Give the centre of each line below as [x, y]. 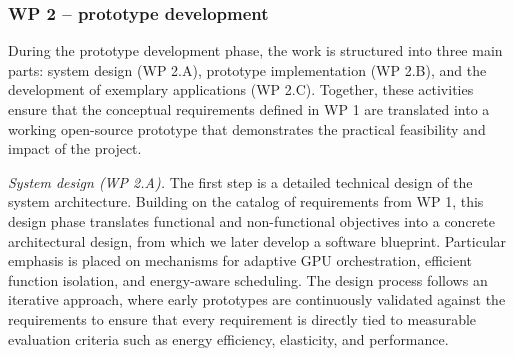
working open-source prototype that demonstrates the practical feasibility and [247, 128]
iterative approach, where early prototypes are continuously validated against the [257, 299]
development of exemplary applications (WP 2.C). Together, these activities [241, 89]
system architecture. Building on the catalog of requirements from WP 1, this [246, 201]
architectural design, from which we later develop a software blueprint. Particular [257, 240]
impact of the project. [75, 148]
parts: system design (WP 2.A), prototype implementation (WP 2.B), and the [247, 69]
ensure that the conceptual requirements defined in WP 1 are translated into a [249, 109]
